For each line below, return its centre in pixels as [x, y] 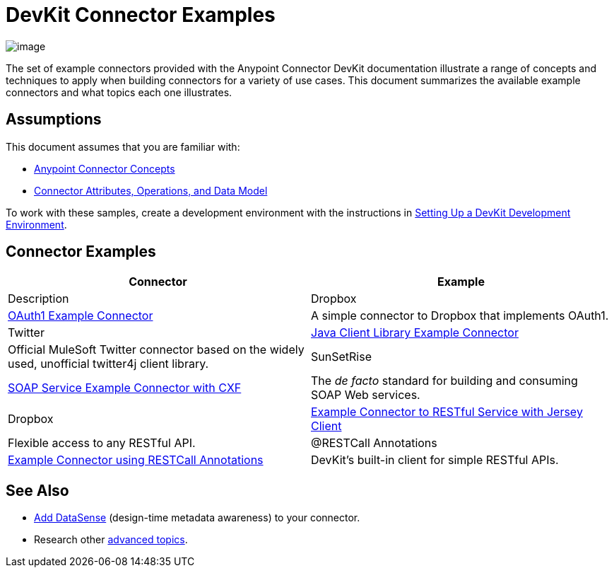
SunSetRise [341, 357]
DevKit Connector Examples [141, 15]
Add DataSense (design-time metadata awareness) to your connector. [197, 518]
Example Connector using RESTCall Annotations [136, 460]
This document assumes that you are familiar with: [123, 146]
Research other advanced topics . [111, 540]
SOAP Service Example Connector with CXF [125, 388]
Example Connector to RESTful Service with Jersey [447, 412]
